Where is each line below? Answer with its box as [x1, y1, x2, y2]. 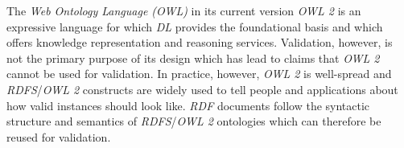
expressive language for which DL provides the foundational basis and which [6, 18, 383, 35]
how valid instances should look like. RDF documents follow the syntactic [6, 97, 370, 113]
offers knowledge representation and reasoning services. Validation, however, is [6, 34, 393, 51]
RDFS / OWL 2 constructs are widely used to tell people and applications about [6, 80, 398, 97]
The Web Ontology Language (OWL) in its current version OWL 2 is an [6, 2, 361, 18]
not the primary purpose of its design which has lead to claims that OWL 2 [6, 49, 380, 66]
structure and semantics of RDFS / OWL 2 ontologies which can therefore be [6, 113, 381, 129]
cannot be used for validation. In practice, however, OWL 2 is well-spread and [6, 65, 392, 82]
